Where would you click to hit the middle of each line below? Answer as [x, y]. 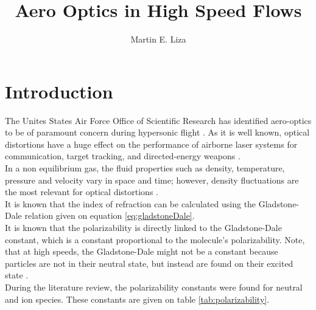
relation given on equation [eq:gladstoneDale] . [110, 215]
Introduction [59, 91]
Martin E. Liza [158, 39]
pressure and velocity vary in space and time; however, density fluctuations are [152, 180]
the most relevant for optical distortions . [82, 192]
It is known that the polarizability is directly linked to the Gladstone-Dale [143, 227]
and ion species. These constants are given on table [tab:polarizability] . [137, 299]
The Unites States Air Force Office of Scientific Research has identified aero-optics [158, 120]
